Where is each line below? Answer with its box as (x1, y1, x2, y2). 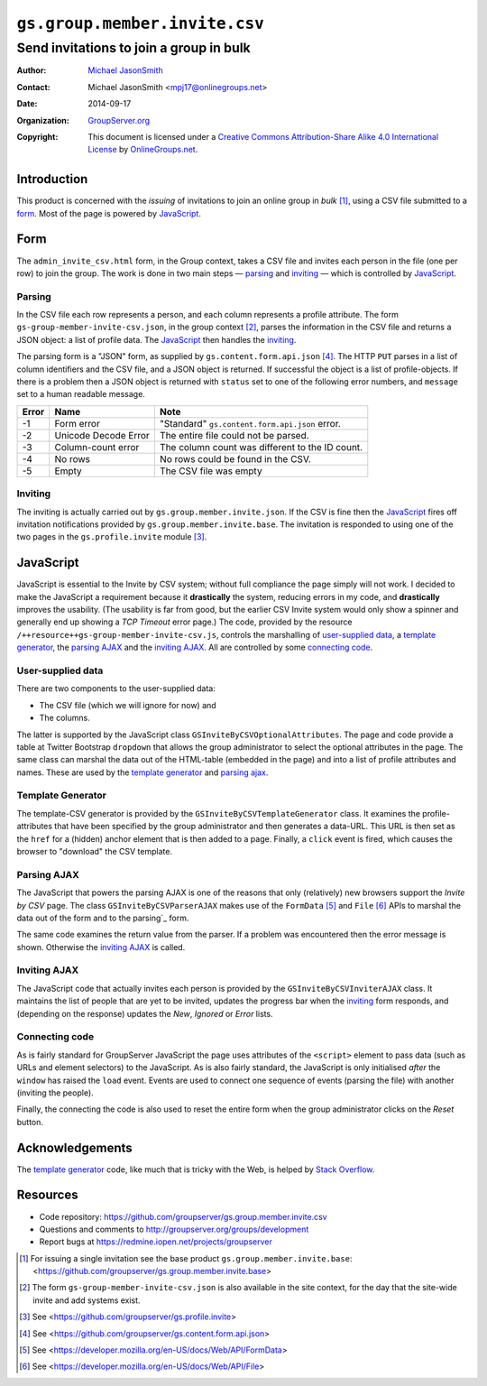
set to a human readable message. (16, 389, 146, 400)
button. (16, 1116, 44, 1127)
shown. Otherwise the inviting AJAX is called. (16, 941, 186, 952)
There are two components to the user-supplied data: (16, 683, 216, 694)
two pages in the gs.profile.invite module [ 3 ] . (16, 531, 207, 542)
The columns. (39, 713, 90, 724)
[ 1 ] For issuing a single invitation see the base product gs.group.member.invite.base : (19, 1252, 353, 1263)
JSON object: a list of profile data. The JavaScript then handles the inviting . (16, 334, 297, 345)
